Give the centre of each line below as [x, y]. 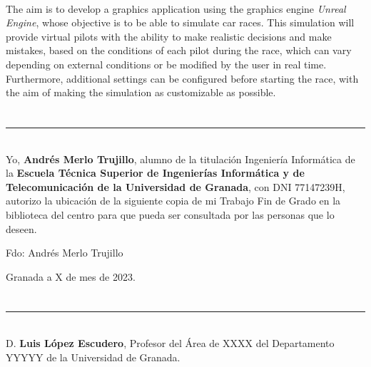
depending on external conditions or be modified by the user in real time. [166, 64]
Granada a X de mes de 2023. [71, 276]
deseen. [21, 228]
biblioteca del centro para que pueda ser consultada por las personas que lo [170, 214]
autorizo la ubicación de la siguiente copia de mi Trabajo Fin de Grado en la [173, 201]
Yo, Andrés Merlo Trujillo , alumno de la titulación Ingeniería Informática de [181, 159]
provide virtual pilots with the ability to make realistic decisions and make [169, 36]
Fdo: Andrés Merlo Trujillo [65, 253]
